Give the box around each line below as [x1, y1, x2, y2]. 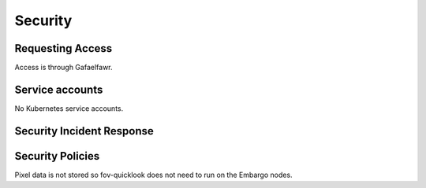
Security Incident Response [14, 124, 154, 138]
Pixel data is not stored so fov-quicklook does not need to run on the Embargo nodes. [14, 170, 293, 179]
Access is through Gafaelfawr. [14, 63, 114, 72]
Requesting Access [14, 42, 113, 55]
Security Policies [14, 149, 100, 163]
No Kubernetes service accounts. [14, 103, 124, 113]
